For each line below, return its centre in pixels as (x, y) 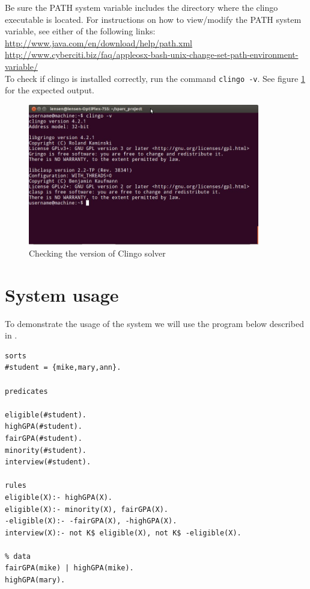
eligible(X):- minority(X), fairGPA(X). (87, 509)
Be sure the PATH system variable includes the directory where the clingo (141, 7)
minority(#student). (46, 450)
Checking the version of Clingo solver (97, 253)
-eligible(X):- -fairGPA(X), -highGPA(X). (91, 521)
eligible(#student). (46, 415)
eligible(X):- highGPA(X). (59, 497)
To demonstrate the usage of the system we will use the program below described (154, 323)
